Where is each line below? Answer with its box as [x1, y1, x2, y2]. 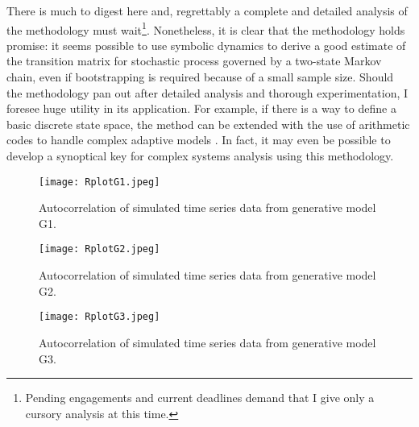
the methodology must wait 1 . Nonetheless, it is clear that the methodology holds [6, 19, 405, 38]
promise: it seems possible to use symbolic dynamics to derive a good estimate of [6, 36, 406, 53]
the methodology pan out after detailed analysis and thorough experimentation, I [6, 84, 409, 101]
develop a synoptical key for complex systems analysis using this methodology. [6, 147, 394, 164]
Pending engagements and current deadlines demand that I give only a [25, 389, 375, 406]
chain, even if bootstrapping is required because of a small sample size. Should [6, 68, 394, 85]
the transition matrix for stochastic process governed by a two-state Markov [6, 52, 382, 69]
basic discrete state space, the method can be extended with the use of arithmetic [6, 115, 410, 132]
